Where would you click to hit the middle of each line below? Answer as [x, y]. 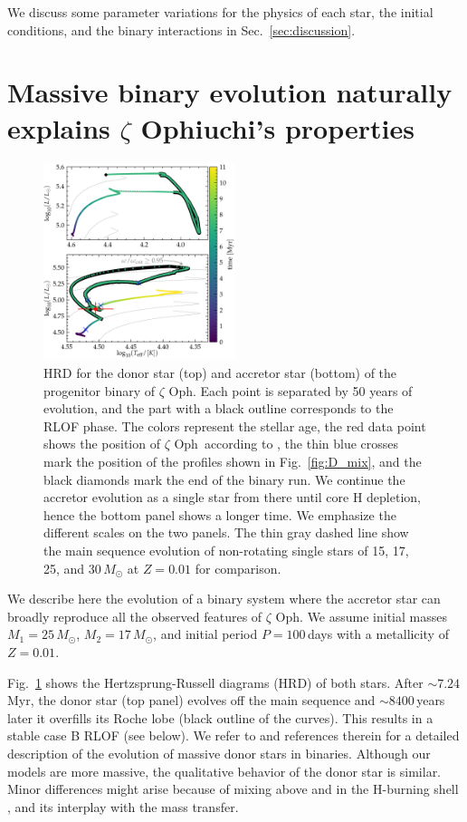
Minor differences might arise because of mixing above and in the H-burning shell [233, 789]
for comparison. [238, 568]
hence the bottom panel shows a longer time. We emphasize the [220, 514]
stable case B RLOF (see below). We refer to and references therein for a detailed [233, 735]
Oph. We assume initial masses [361, 616]
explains [59, 127]
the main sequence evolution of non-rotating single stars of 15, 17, [226, 550]
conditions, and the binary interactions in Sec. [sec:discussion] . [181, 29]
